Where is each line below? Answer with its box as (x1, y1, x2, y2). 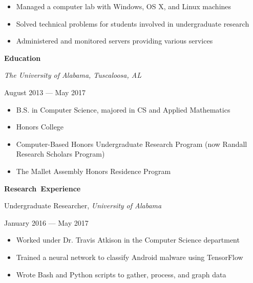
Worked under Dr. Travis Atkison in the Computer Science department (16, 234, 240, 245)
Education (4, 52, 41, 63)
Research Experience (4, 183, 81, 193)
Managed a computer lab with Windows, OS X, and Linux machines (16, 1, 231, 11)
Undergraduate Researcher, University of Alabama (4, 200, 162, 211)
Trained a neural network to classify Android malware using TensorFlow (16, 251, 243, 262)
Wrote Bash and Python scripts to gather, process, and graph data (16, 269, 226, 279)
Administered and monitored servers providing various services (16, 35, 213, 46)
